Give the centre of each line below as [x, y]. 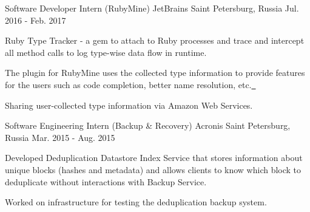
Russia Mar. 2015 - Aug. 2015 [60, 137]
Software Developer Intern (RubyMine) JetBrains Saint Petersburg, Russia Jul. [152, 8]
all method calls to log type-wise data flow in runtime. [106, 52]
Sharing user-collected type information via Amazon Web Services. [129, 105]
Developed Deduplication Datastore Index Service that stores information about [154, 158]
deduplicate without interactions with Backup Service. [106, 181]
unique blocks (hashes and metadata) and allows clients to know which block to [153, 169]
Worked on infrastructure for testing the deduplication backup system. [136, 202]
